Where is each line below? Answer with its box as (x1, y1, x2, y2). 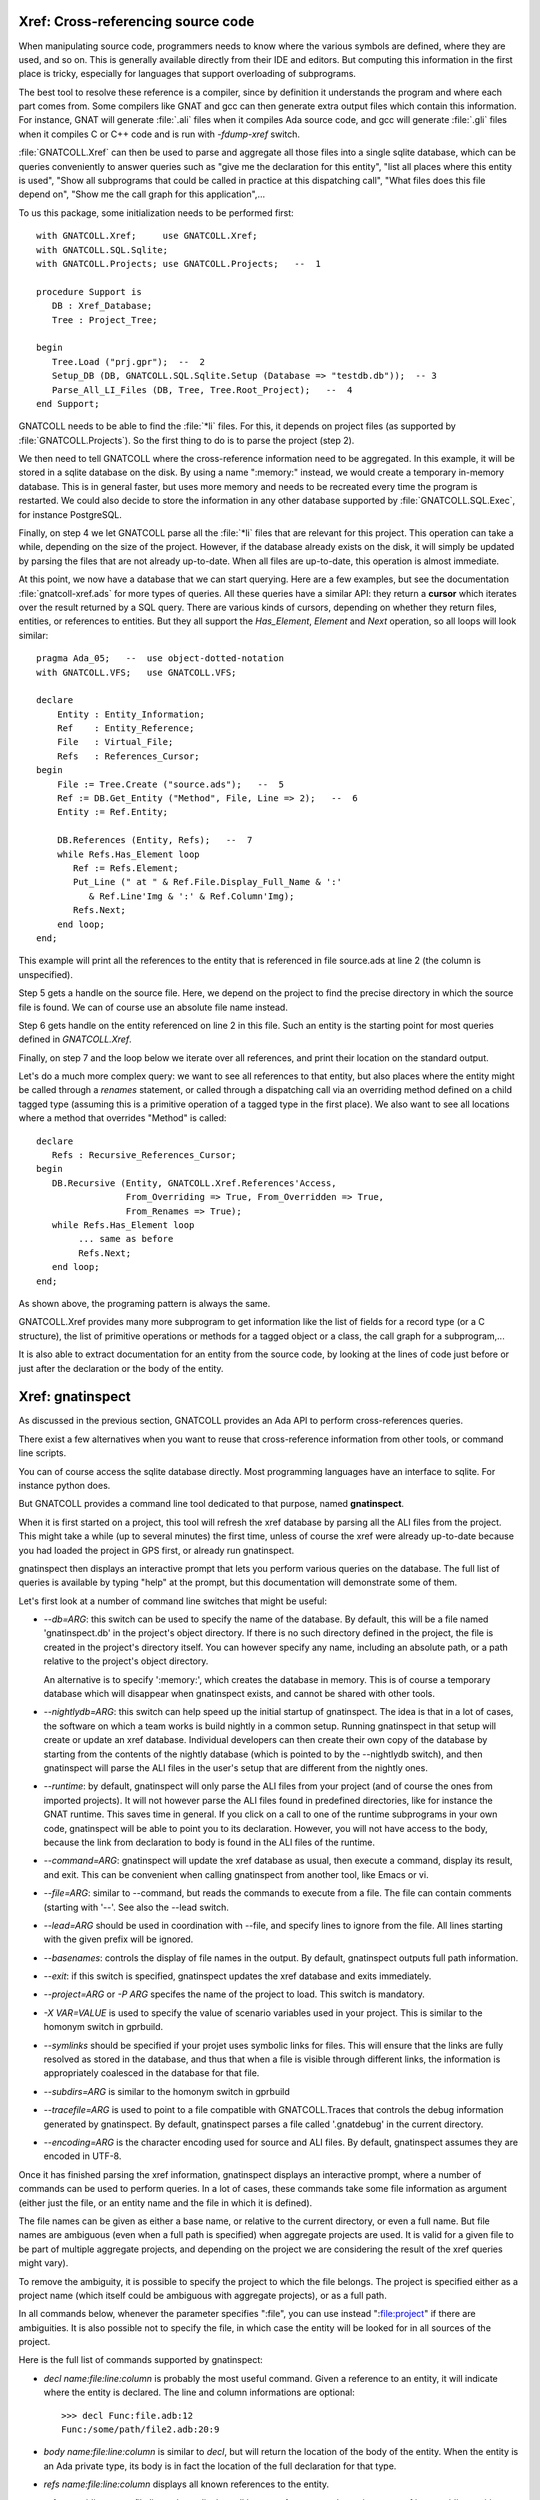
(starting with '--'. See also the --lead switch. (43, 1901, 230, 1913)
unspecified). (18, 968, 74, 980)
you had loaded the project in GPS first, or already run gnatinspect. (18, 1544, 295, 1556)
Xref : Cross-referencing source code (18, 13, 255, 30)
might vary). (18, 2257, 69, 2269)
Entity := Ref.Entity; (56, 806, 169, 818)
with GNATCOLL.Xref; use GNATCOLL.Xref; (36, 230, 259, 242)
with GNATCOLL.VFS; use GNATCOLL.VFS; (36, 666, 237, 678)
